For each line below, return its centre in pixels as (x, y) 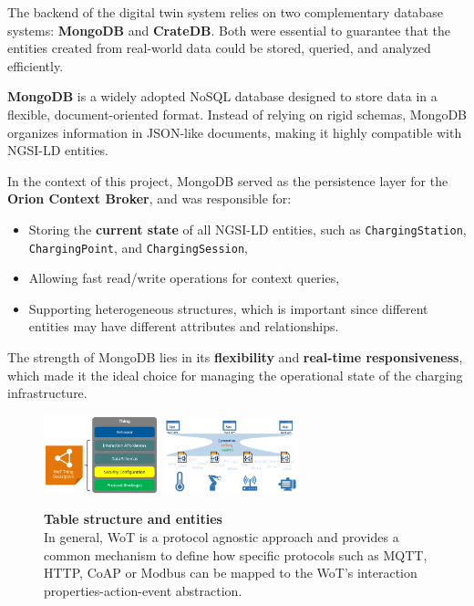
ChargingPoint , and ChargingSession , (138, 247)
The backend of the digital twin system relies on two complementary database (225, 12)
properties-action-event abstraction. (143, 590)
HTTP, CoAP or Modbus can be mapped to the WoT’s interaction (231, 573)
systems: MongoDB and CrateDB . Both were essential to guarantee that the (229, 30)
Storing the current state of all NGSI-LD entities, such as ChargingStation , (247, 229)
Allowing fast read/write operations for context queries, (184, 278)
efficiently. (36, 65)
